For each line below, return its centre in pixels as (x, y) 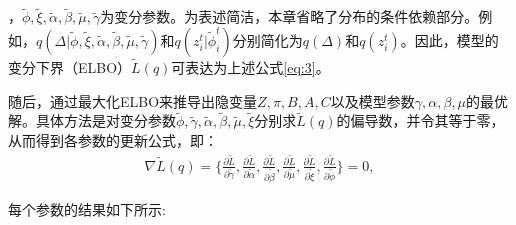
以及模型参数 (372, 100)
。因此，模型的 (449, 39)
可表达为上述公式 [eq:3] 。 (250, 67)
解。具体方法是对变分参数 (92, 120)
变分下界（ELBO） (70, 67)
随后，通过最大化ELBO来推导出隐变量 (133, 100)
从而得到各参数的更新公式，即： (113, 140)
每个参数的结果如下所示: (87, 208)
